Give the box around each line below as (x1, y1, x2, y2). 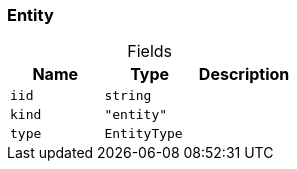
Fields (127, 41, 173, 62)
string (104, 88, 152, 104)
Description (198, 64, 290, 85)
